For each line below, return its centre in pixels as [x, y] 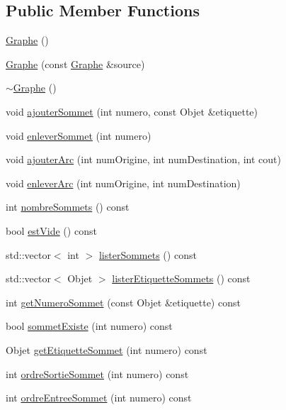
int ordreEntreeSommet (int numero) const [99, 398]
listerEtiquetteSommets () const [181, 278]
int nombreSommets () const [68, 207]
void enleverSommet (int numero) [79, 135]
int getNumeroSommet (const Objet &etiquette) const [123, 302]
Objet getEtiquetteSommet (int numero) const [107, 349]
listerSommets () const [148, 254]
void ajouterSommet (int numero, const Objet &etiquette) [132, 111]
